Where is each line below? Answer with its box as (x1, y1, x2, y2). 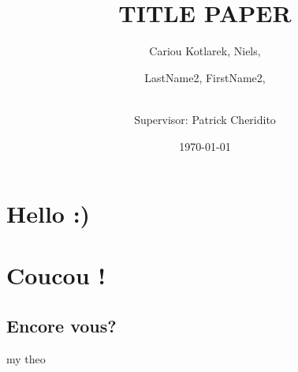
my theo (6, 350, 46, 366)
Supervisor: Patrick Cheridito (134, 111, 276, 127)
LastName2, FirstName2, (144, 69, 266, 85)
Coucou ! (6, 259, 106, 291)
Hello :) (6, 197, 91, 230)
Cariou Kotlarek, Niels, (149, 43, 261, 59)
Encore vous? (6, 314, 117, 338)
